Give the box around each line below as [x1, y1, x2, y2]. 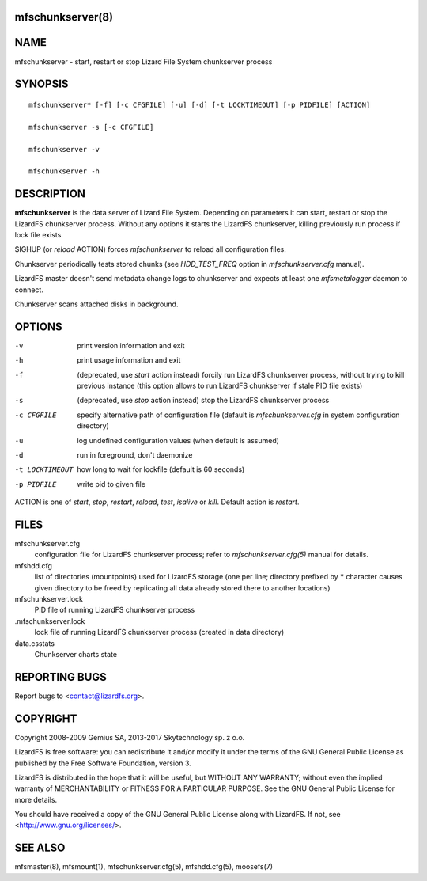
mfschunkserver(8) [14, 10, 114, 24]
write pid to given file [77, 479, 146, 488]
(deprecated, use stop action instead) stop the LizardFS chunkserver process [77, 396, 330, 405]
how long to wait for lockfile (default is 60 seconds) [77, 465, 245, 474]
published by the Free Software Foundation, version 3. [14, 758, 191, 768]
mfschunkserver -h [28, 167, 100, 176]
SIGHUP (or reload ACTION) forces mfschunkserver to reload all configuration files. [14, 245, 286, 254]
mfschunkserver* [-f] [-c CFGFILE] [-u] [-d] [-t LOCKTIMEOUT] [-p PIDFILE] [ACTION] [28, 100, 371, 109]
